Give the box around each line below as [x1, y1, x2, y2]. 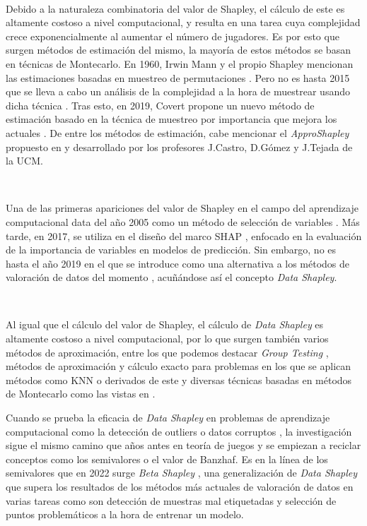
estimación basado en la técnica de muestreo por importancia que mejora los [6, 112, 337, 126]
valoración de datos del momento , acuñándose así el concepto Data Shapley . [6, 270, 337, 285]
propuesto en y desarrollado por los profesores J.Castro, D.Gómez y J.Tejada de [6, 139, 353, 154]
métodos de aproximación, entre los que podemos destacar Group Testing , [6, 345, 329, 359]
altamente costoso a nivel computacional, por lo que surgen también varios [6, 331, 329, 346]
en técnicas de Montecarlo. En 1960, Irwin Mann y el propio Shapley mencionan [6, 56, 354, 71]
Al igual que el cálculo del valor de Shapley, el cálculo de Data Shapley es [6, 317, 324, 332]
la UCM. [6, 153, 43, 168]
